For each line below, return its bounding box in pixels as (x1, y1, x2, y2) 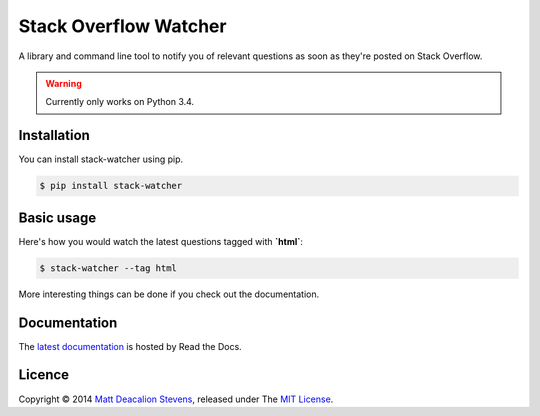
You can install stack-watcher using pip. (18, 153, 184, 165)
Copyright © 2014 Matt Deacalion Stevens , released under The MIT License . (18, 393, 334, 405)
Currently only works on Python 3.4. (45, 96, 195, 108)
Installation (18, 127, 90, 144)
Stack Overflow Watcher (18, 15, 227, 37)
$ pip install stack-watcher (39, 180, 183, 192)
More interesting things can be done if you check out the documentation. (18, 288, 320, 300)
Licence (18, 366, 70, 384)
